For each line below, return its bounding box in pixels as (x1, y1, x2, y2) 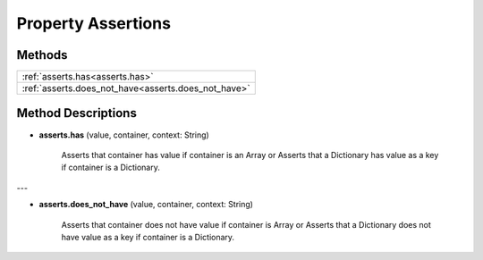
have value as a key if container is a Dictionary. (61, 231, 235, 242)
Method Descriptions (16, 105, 138, 121)
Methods (16, 47, 68, 63)
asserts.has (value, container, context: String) (38, 130, 209, 140)
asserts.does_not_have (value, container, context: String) (38, 199, 254, 210)
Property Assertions (16, 13, 172, 33)
